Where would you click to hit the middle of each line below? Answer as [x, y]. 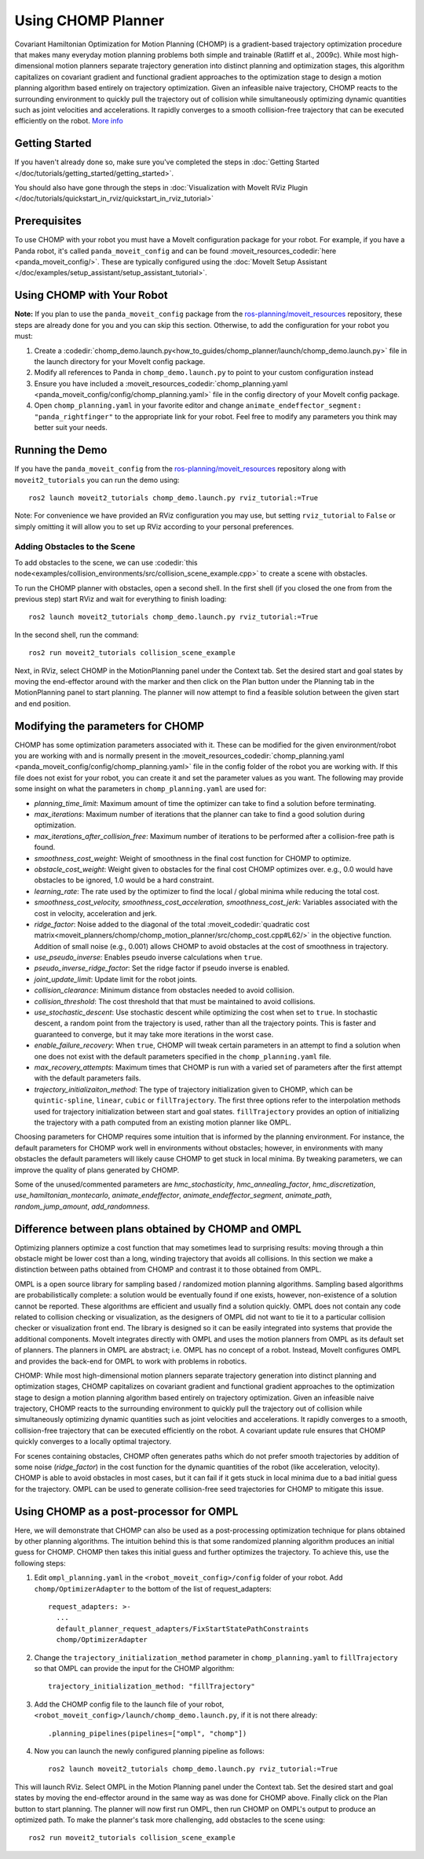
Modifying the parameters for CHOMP [109, 726]
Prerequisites [48, 221]
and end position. [43, 703]
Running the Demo [61, 450]
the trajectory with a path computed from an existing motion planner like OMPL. [163, 1122]
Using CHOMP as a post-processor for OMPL [126, 1511]
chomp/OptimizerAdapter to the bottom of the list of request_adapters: [153, 1588]
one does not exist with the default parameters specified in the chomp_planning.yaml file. [183, 1056]
